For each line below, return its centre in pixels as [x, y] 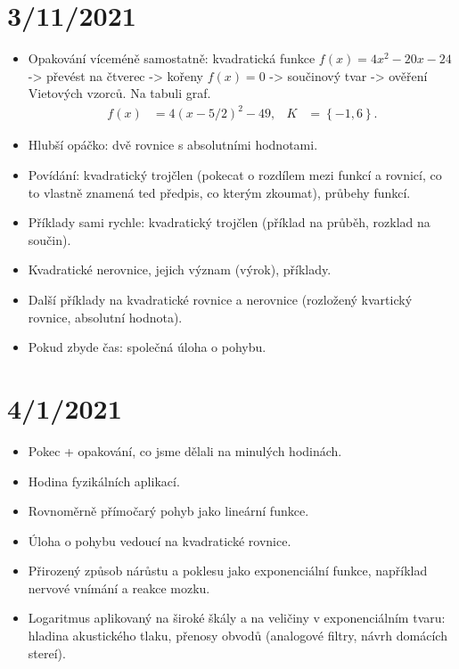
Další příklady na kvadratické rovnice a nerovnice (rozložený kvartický [220, 299]
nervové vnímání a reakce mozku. [119, 587]
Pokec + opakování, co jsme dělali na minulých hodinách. [185, 450]
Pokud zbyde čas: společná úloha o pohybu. [147, 347]
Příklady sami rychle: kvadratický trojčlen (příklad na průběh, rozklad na [229, 222]
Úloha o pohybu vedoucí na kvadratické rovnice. [160, 540]
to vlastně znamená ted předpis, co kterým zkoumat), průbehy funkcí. [219, 192]
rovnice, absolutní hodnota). [105, 317]
